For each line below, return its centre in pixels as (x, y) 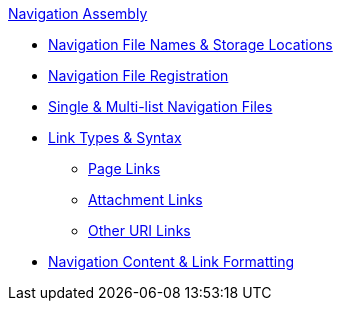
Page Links (124, 168)
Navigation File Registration (138, 75)
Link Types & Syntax (115, 137)
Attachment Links (145, 199)
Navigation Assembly (78, 13)
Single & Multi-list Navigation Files (160, 106)
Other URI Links (139, 230)
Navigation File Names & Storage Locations (190, 44)
